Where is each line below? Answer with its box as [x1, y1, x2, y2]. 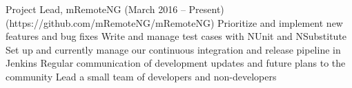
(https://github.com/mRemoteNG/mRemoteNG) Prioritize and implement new [6, 15, 343, 30]
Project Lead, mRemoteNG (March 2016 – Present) [6, 2, 224, 16]
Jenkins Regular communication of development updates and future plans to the [6, 56, 346, 70]
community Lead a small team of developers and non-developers [6, 69, 277, 83]
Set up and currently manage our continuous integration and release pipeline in [6, 42, 341, 56]
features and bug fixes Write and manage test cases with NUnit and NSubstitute [6, 29, 347, 43]
